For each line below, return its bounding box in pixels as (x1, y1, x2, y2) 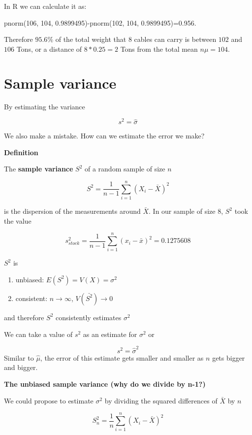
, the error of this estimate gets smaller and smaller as (40, 352, 204, 363)
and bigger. (4, 362, 38, 372)
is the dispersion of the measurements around (4, 206, 141, 216)
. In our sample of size (149, 206, 216, 216)
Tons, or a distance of (16, 43, 82, 54)
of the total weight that (55, 34, 126, 44)
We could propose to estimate (4, 395, 94, 405)
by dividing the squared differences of (104, 395, 218, 405)
